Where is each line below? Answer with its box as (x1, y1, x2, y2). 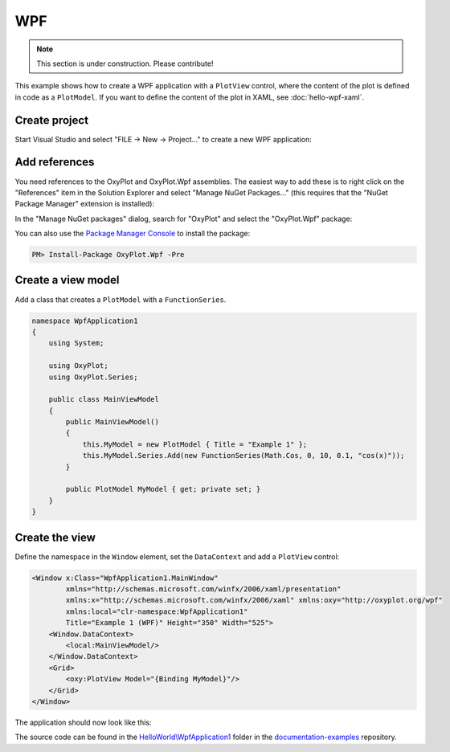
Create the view (14, 530, 96, 544)
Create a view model (14, 273, 120, 287)
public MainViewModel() (65, 418, 160, 427)
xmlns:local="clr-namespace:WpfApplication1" (65, 607, 248, 616)
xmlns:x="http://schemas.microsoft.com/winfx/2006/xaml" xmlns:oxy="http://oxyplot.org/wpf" (65, 595, 444, 605)
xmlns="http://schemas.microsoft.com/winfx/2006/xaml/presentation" (65, 585, 342, 594)
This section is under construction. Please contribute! (36, 59, 214, 68)
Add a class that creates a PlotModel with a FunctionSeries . (14, 294, 227, 304)
